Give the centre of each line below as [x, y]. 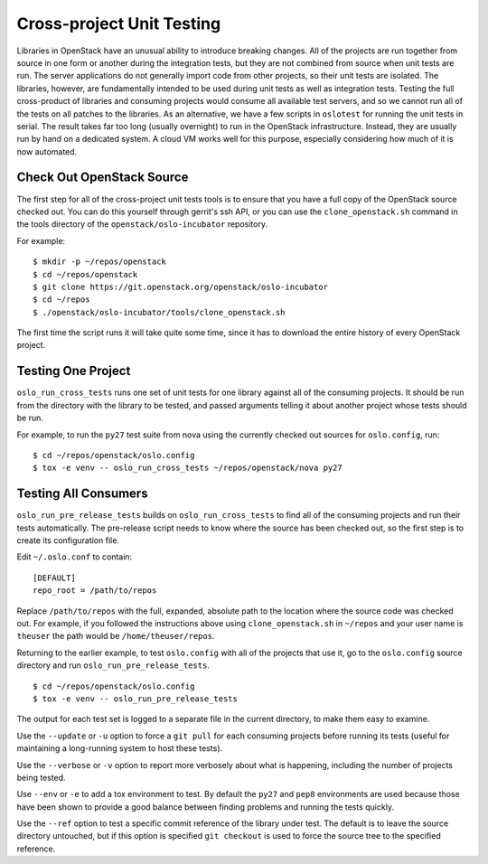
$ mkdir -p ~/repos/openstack [100, 262]
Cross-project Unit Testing [119, 23]
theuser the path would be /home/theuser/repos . [116, 636]
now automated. [47, 151]
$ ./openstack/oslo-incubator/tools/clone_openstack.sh [159, 312]
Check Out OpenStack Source [103, 178]
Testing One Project [74, 371]
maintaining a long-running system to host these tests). [120, 748]
